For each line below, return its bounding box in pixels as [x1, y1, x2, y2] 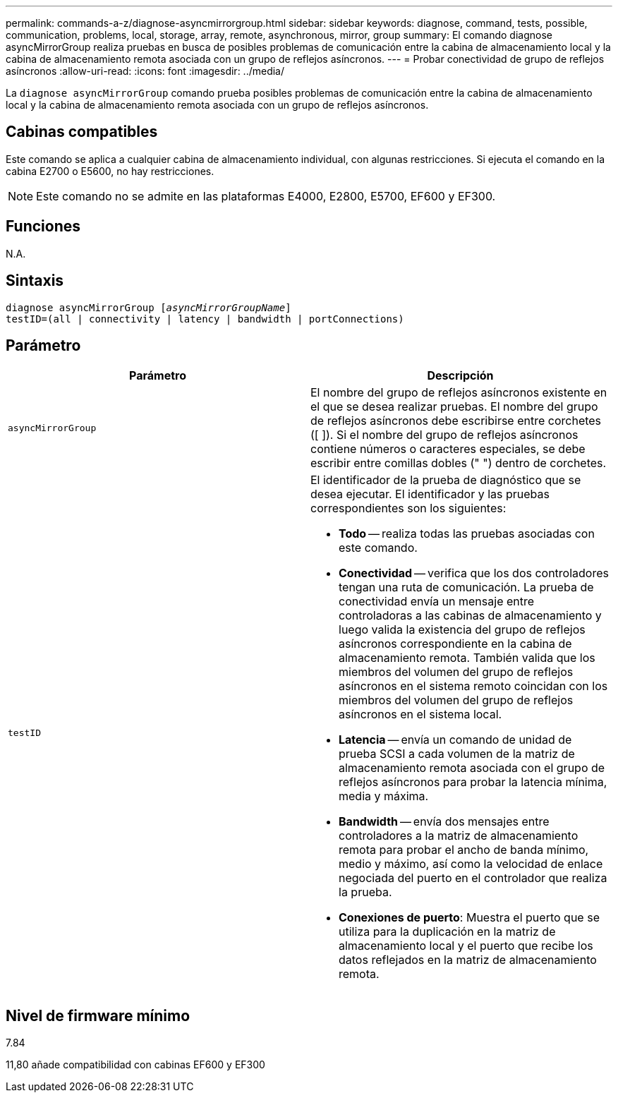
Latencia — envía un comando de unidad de [339, 732, 572, 747]
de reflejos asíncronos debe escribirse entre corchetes [310, 414, 602, 428]
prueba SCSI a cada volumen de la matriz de [339, 747, 575, 761]
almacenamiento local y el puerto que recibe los [339, 939, 593, 953]
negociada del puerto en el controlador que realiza [339, 871, 607, 886]
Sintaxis [6, 272, 64, 290]
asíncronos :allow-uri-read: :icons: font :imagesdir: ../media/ [6, 65, 285, 77]
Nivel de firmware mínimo [6, 1006, 190, 1025]
